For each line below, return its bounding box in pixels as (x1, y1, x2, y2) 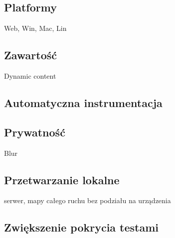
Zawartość (4, 47, 57, 63)
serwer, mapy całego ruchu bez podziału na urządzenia (4, 195, 171, 206)
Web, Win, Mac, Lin (4, 23, 67, 33)
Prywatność (4, 124, 65, 139)
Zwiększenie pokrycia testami (4, 220, 159, 235)
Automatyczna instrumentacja (4, 95, 163, 110)
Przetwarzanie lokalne (4, 172, 120, 187)
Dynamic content (4, 71, 56, 81)
